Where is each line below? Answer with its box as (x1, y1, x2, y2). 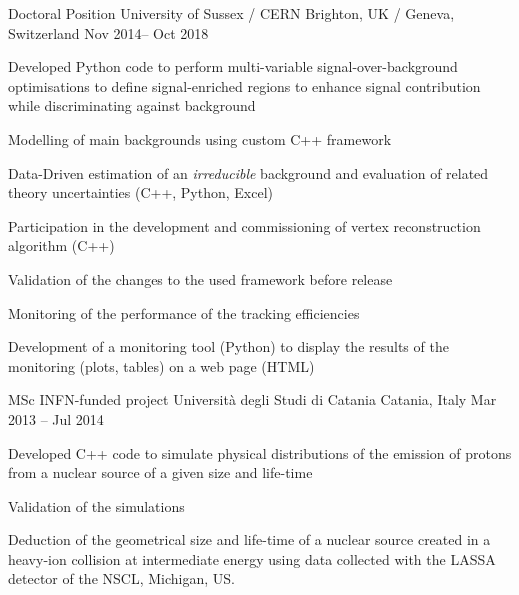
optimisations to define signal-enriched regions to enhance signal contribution (8, 75, 481, 96)
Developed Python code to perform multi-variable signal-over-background (8, 56, 458, 77)
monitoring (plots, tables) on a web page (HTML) (8, 355, 315, 376)
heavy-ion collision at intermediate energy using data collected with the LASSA (8, 548, 496, 569)
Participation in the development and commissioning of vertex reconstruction (8, 215, 481, 236)
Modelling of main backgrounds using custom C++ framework (8, 128, 392, 149)
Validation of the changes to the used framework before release (8, 268, 393, 289)
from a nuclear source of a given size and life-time (8, 462, 313, 483)
